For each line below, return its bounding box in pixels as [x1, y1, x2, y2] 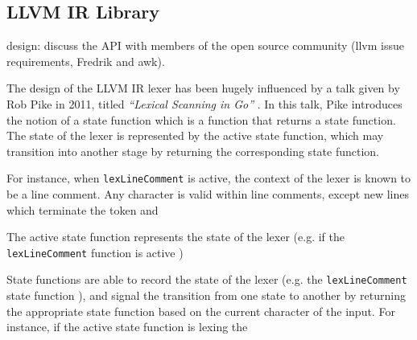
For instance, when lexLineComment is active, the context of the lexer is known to [6, 170, 411, 186]
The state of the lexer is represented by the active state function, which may [6, 127, 384, 144]
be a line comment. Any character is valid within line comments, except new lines [6, 186, 409, 203]
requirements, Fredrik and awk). [6, 52, 165, 69]
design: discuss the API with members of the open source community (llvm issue [6, 37, 404, 54]
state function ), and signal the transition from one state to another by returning [6, 287, 406, 304]
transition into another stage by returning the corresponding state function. [6, 142, 379, 159]
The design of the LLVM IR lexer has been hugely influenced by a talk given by [6, 80, 400, 96]
